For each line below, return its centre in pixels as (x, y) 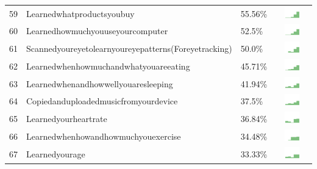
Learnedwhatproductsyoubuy (80, 13)
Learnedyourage (56, 153)
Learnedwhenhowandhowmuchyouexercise (104, 136)
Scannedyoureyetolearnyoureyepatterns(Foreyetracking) (129, 49)
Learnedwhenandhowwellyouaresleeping (100, 83)
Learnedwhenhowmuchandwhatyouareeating (108, 66)
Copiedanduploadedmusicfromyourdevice (102, 101)
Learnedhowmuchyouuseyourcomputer (97, 31)
